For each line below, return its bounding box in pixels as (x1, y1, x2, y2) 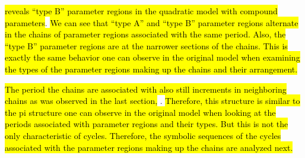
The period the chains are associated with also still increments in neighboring (5, 83, 287, 95)
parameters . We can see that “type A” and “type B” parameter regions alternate (5, 16, 298, 29)
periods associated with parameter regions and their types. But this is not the (5, 118, 288, 130)
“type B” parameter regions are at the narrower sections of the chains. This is (5, 39, 288, 52)
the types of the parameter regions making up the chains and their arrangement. (5, 62, 298, 75)
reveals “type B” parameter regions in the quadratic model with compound (5, 5, 278, 17)
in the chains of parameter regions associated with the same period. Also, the (5, 28, 286, 40)
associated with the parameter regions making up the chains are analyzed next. (5, 141, 293, 153)
